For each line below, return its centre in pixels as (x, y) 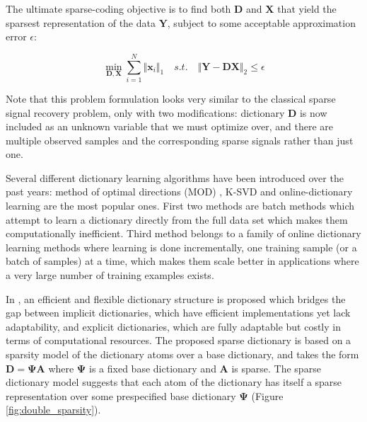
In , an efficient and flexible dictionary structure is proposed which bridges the (176, 298)
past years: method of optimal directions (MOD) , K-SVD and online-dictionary (179, 192)
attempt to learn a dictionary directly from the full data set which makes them (177, 219)
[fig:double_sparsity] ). (53, 410)
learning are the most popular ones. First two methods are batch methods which (180, 206)
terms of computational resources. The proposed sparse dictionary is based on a (179, 340)
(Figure (267, 395)
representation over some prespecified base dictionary (121, 395)
